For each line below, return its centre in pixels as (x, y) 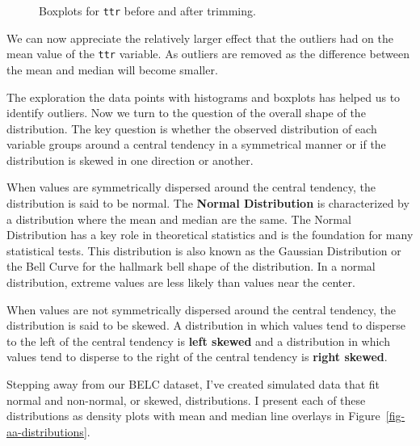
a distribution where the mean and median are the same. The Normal (179, 219)
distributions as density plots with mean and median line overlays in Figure (193, 416)
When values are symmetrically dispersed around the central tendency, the (191, 187)
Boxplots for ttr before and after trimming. (147, 11)
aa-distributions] (47, 431)
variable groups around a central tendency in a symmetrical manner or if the (196, 144)
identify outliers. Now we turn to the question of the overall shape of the (186, 113)
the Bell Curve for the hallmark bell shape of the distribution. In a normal (191, 266)
